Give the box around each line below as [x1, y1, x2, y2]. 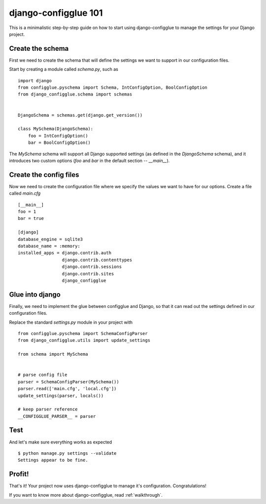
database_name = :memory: [18, 243, 81, 249]
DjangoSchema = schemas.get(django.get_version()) [18, 112, 143, 118]
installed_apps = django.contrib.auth [18, 250, 112, 256]
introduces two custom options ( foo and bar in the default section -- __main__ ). [9, 158, 170, 164]
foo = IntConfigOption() [28, 133, 88, 138]
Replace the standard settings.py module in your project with [9, 319, 133, 325]
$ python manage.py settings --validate [18, 450, 117, 456]
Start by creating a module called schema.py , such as [9, 67, 118, 72]
